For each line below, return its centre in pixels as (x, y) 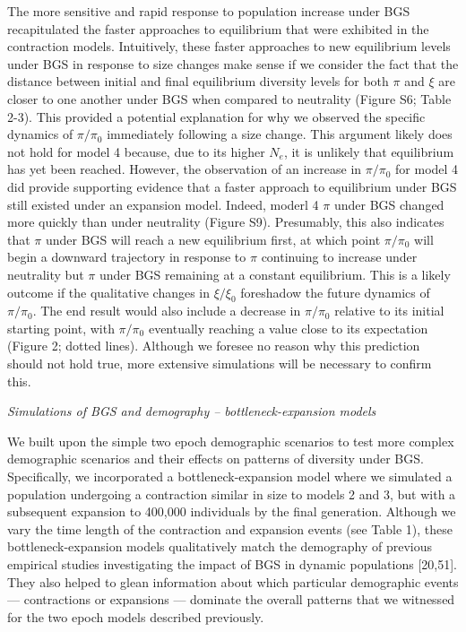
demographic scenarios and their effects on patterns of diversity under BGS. (216, 459)
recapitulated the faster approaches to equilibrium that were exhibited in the (218, 28)
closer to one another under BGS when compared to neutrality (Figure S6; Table (229, 98)
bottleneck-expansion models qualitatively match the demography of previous (220, 546)
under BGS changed (389, 204)
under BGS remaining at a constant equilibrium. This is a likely (275, 274)
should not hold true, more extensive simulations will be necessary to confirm (220, 364)
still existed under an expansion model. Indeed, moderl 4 (163, 204)
